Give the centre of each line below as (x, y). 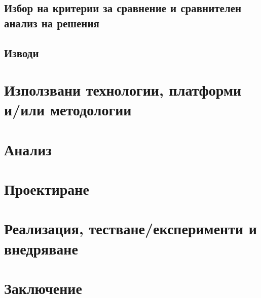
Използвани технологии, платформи (123, 90)
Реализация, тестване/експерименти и (130, 228)
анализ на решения (52, 23)
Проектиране (47, 189)
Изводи (22, 52)
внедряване (41, 248)
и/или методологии (68, 110)
